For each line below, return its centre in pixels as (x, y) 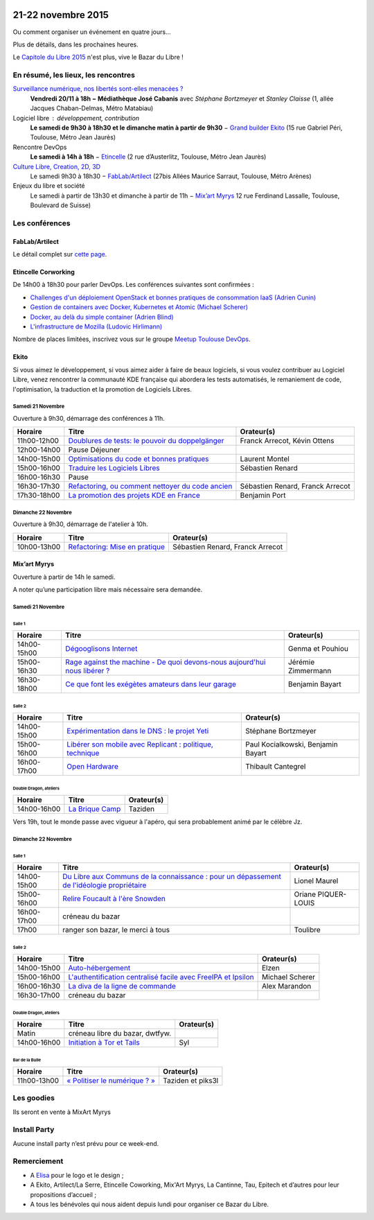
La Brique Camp (95, 809)
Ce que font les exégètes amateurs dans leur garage (151, 684)
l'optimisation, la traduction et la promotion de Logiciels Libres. (102, 389)
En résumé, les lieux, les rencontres (74, 75)
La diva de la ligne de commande (122, 986)
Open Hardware (93, 767)
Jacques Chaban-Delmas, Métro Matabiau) (92, 108)
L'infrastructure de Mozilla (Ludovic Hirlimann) (96, 326)
